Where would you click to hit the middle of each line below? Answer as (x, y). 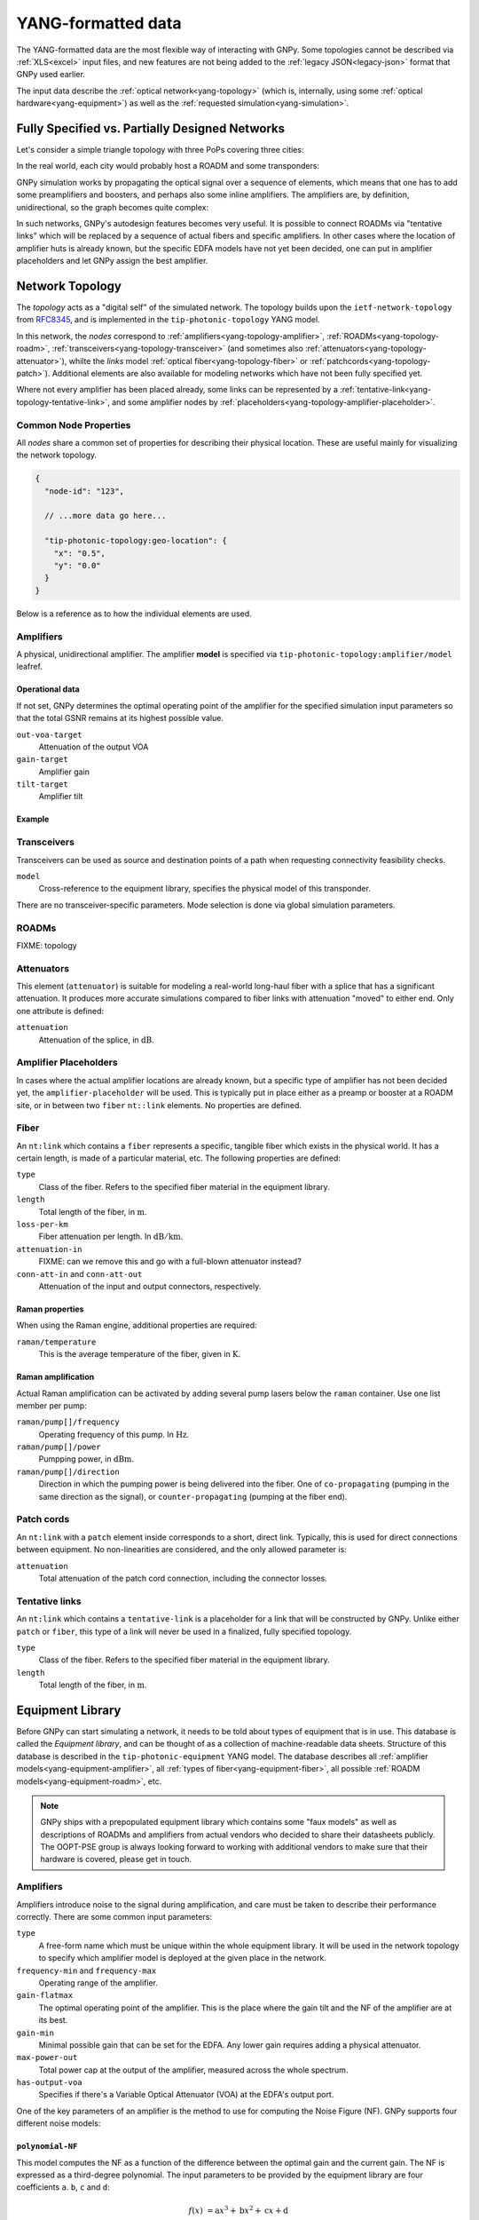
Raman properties (50, 1309)
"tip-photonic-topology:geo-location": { (136, 541)
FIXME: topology (47, 945)
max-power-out (47, 2057)
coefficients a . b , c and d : (63, 2187)
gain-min (35, 2033)
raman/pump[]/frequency (68, 1422)
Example (33, 819)
